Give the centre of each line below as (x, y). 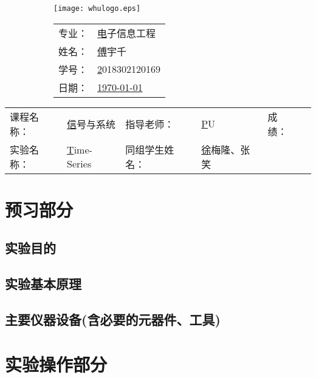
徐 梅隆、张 (226, 149)
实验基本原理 (43, 284)
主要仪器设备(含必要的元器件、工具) (113, 319)
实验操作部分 (56, 364)
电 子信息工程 (127, 33)
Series (79, 163)
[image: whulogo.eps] (97, 8)
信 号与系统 (91, 124)
